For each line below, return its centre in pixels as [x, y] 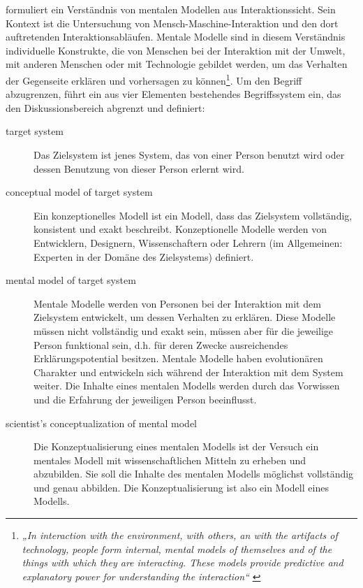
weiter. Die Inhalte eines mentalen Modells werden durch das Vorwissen [187, 386]
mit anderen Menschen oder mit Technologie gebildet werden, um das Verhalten [177, 64]
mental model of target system [71, 280]
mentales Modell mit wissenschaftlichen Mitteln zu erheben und [170, 460]
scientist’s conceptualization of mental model [101, 423]
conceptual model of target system [79, 192]
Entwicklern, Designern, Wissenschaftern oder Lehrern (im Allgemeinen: [188, 242]
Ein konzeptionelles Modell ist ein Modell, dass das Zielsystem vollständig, [193, 215]
